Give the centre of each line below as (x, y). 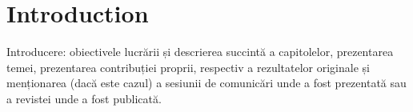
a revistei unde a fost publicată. (84, 98)
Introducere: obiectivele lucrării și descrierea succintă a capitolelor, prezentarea (200, 52)
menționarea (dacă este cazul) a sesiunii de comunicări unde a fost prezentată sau (206, 83)
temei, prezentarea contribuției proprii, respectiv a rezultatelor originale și (188, 67)
